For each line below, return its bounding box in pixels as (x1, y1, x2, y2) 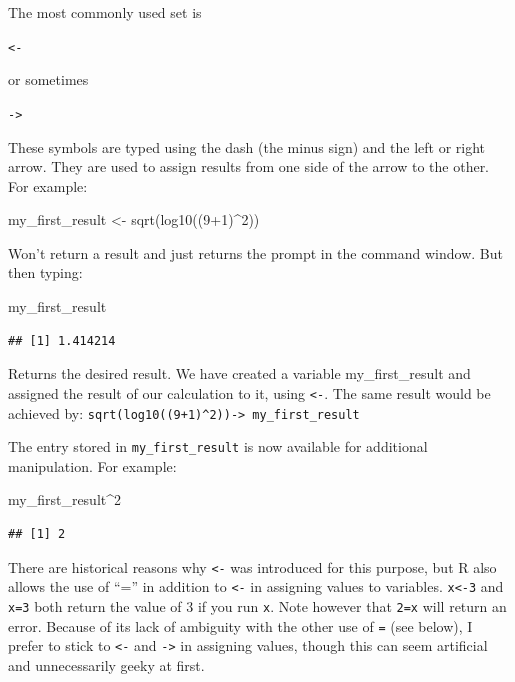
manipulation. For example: (8, 455, 177, 476)
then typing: (8, 262, 83, 283)
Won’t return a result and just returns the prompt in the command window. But (8, 242, 503, 263)
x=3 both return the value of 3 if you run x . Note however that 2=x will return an (8, 595, 507, 616)
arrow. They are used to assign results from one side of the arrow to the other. (8, 156, 490, 177)
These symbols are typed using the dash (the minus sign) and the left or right (8, 136, 486, 157)
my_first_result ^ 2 (8, 489, 122, 510)
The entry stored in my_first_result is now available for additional (8, 436, 428, 457)
